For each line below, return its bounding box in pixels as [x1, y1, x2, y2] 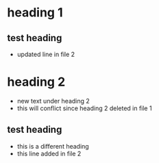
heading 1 [7, 5, 63, 21]
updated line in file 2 [16, 50, 75, 58]
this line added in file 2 [16, 149, 82, 158]
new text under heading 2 [16, 97, 90, 105]
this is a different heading [16, 142, 89, 150]
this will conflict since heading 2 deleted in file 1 [16, 104, 152, 112]
